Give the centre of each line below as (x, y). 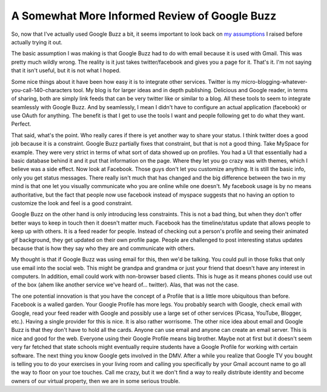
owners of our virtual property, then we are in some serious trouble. (96, 381)
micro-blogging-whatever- (275, 81)
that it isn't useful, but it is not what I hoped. (66, 70)
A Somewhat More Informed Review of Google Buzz (144, 16)
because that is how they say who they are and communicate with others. (103, 248)
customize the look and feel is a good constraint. (72, 203)
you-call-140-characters (41, 90)
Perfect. (21, 124)
